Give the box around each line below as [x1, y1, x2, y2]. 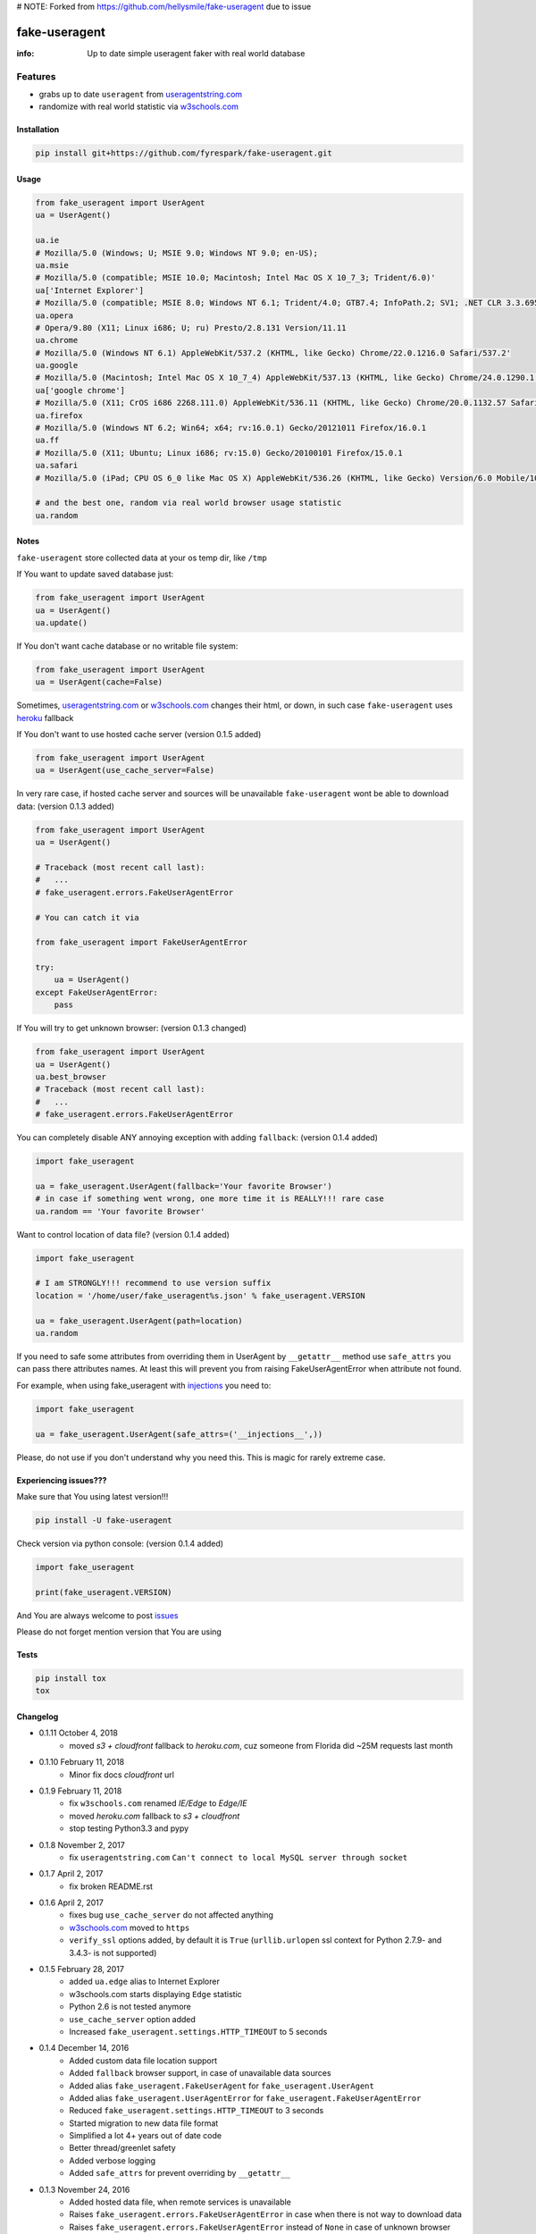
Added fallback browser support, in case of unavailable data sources [69, 2068, 331, 2079]
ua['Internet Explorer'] [35, 285, 145, 295]
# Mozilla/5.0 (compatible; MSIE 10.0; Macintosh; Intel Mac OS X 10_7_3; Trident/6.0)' [35, 273, 437, 283]
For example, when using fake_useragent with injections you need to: [16, 1380, 272, 1390]
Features [16, 70, 56, 82]
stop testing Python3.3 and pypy [69, 1823, 189, 1834]
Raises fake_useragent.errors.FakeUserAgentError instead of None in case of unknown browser [69, 2221, 451, 2232]
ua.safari [35, 460, 79, 471]
